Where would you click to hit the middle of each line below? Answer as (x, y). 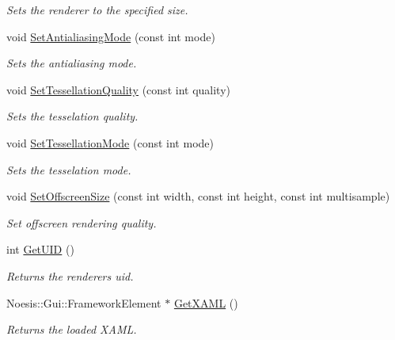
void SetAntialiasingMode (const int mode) (111, 36)
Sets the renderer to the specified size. (97, 10)
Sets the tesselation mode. (69, 169)
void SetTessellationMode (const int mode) (110, 142)
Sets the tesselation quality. (72, 116)
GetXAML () (206, 302)
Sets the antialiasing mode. (72, 63)
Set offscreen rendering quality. (82, 222)
